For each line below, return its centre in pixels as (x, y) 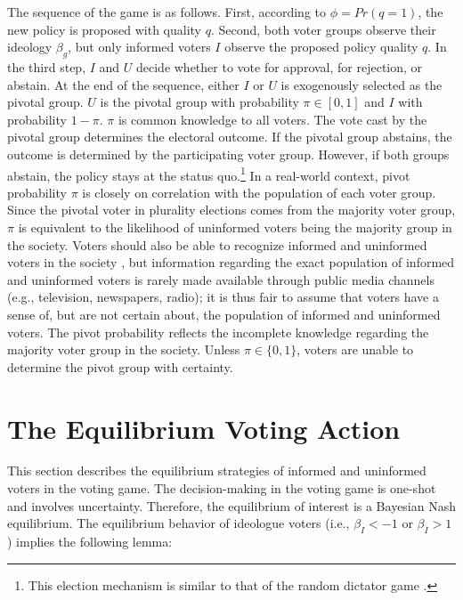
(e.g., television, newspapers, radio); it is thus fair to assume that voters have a (223, 297)
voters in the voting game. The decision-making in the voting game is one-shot (222, 488)
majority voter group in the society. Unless (124, 349)
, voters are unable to (355, 349)
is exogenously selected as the (361, 84)
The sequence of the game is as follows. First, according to (167, 12)
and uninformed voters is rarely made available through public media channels (221, 279)
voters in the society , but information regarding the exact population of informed (231, 262)
